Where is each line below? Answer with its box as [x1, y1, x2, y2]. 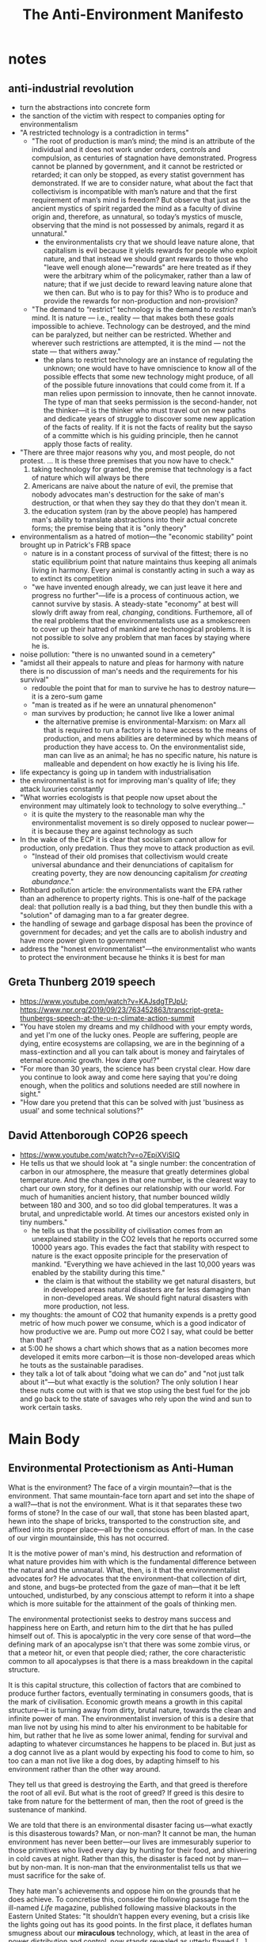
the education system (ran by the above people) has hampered [31, 507, 237, 516]
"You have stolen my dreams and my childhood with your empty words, [19, 1022, 253, 1031]
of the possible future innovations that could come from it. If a [43, 380, 245, 390]
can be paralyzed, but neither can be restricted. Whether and [31, 330, 232, 339]
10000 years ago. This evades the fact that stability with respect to [31, 1242, 249, 1252]
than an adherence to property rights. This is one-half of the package [19, 893, 247, 903]
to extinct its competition [31, 574, 113, 583]
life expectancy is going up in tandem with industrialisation [19, 767, 211, 777]
